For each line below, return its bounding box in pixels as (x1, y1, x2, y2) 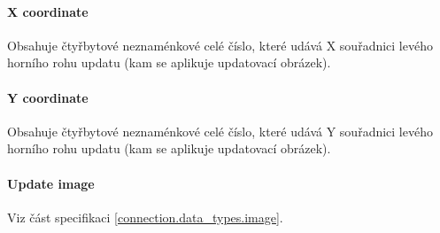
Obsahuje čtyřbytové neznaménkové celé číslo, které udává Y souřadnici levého (7, 121, 433, 140)
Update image (7, 174, 95, 192)
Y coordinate (7, 88, 89, 106)
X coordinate (7, 2, 89, 20)
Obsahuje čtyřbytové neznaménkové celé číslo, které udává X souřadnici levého (7, 35, 433, 54)
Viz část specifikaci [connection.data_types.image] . (7, 207, 283, 226)
